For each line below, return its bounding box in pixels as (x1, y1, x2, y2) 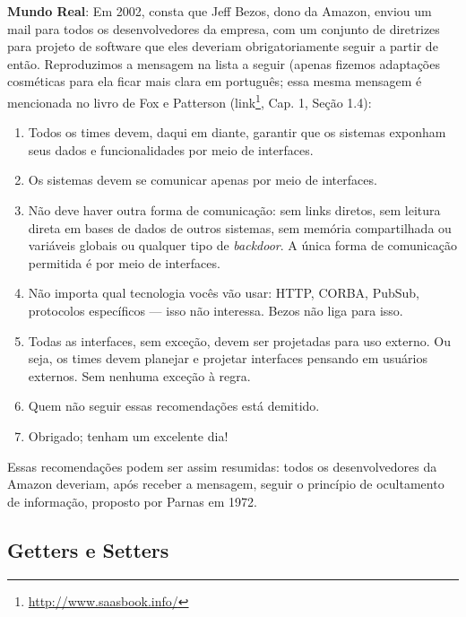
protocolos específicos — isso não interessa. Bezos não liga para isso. (28, 300, 403, 319)
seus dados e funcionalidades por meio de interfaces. (28, 140, 314, 159)
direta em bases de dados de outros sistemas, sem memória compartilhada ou (28, 218, 452, 237)
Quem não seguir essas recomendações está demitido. (28, 396, 320, 415)
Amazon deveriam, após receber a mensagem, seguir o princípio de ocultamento (7, 474, 444, 493)
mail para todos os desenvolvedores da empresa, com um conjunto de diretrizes (7, 19, 440, 38)
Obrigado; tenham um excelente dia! (28, 426, 229, 445)
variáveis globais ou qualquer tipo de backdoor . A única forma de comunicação (28, 236, 457, 255)
